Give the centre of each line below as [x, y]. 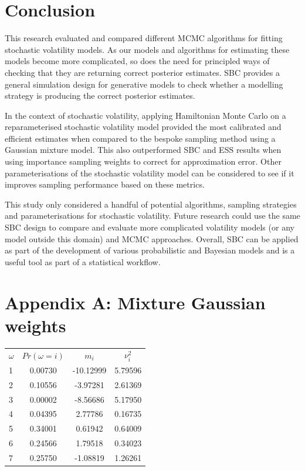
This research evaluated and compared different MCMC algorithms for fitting [144, 38]
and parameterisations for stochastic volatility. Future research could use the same [152, 216]
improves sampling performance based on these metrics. [105, 184]
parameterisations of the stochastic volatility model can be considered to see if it [150, 173]
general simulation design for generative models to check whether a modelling [144, 84]
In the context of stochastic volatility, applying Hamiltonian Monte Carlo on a [145, 115]
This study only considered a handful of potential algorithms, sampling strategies [151, 204]
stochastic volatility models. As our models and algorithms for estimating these [147, 49]
